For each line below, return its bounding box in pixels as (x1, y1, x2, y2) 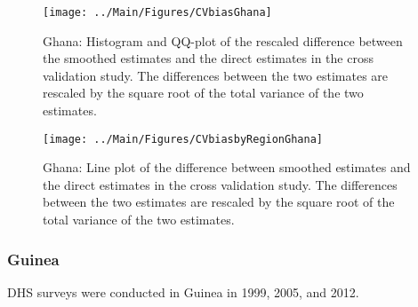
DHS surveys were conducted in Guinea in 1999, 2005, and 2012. (7, 282, 359, 301)
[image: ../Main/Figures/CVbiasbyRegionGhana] (43, 132, 323, 146)
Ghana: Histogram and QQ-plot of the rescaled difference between (43, 31, 403, 50)
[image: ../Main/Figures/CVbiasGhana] (43, 6, 272, 19)
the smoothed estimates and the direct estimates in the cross (43, 49, 374, 67)
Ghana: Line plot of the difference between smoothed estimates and (43, 158, 411, 177)
